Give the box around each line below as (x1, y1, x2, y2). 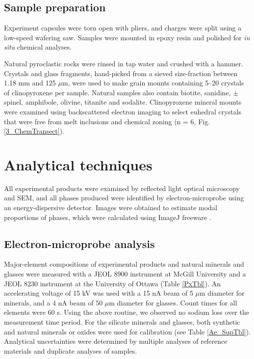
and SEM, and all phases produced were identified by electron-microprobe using (4, 193, 244, 203)
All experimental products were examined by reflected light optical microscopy (4, 183, 240, 193)
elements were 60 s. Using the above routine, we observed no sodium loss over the (4, 307, 249, 317)
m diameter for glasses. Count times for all (109, 297, 237, 307)
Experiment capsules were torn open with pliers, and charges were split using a (4, 23, 242, 33)
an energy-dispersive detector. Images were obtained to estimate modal (4, 202, 217, 213)
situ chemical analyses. (4, 42, 72, 52)
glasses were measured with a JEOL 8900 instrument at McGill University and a (4, 269, 246, 279)
